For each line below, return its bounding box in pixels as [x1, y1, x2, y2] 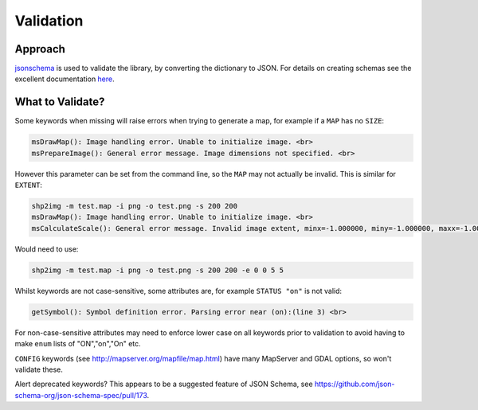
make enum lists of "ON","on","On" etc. [14, 339, 141, 349]
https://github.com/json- [314, 379, 395, 389]
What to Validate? [14, 96, 105, 109]
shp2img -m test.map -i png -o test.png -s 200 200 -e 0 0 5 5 [31, 265, 284, 275]
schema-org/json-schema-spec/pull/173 [14, 390, 147, 400]
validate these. [14, 365, 64, 374]
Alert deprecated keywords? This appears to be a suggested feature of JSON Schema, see [14, 379, 314, 389]
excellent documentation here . [14, 74, 115, 84]
